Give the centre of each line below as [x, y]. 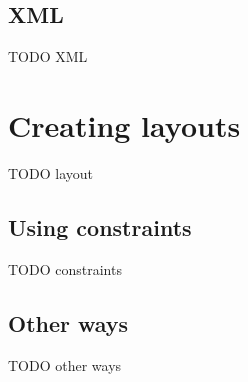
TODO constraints [65, 268]
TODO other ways [65, 364]
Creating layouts [124, 124]
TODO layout [50, 172]
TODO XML [48, 56]
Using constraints [100, 226]
